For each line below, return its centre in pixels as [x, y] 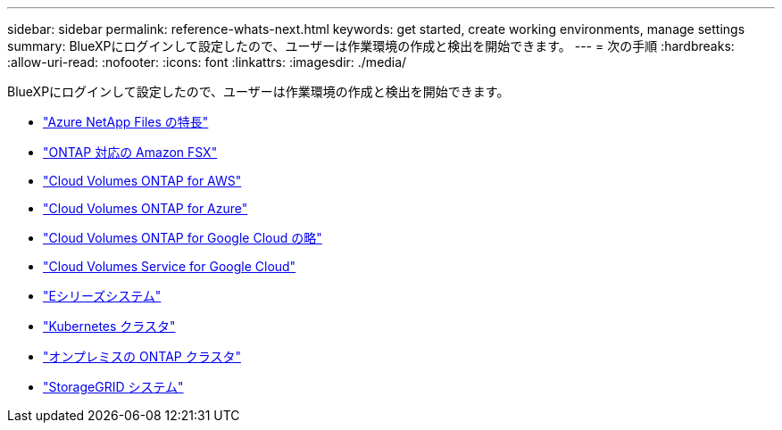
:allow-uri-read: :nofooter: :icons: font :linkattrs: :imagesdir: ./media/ [207, 62]
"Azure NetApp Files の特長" [126, 122]
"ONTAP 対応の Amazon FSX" [130, 152]
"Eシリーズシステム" [102, 296]
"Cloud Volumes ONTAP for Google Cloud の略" [183, 238]
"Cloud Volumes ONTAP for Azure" [146, 208]
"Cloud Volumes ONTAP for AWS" [142, 181]
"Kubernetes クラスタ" [109, 326]
